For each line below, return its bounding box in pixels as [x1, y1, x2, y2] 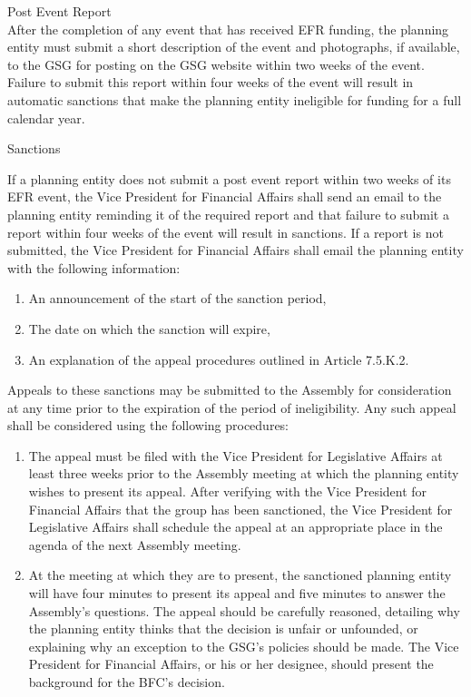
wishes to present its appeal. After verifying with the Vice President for [28, 482, 427, 501]
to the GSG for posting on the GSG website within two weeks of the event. [7, 54, 425, 74]
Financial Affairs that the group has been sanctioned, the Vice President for [28, 499, 453, 518]
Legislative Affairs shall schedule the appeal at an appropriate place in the [28, 517, 443, 536]
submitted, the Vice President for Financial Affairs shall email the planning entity [7, 241, 464, 260]
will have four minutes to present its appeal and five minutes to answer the [28, 584, 446, 603]
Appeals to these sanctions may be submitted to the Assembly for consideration [7, 380, 452, 399]
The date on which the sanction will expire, [28, 319, 270, 338]
